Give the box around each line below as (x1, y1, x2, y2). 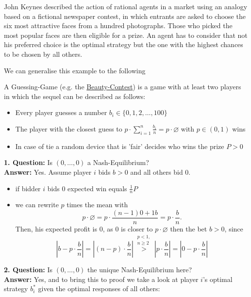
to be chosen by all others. (4, 49, 83, 59)
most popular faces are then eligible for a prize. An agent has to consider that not (4, 30, 248, 40)
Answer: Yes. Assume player (4, 166, 92, 177)
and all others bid (130, 166, 183, 177)
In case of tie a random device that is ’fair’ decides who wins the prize (15, 141, 224, 151)
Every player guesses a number (15, 107, 107, 117)
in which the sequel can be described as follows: (4, 91, 146, 101)
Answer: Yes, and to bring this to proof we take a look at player (4, 274, 199, 284)
